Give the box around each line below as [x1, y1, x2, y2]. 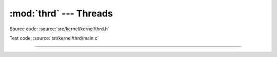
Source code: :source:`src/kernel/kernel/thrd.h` [9, 26, 110, 32]
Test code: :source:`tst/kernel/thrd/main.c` [9, 35, 100, 41]
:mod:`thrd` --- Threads [9, 8, 113, 19]
